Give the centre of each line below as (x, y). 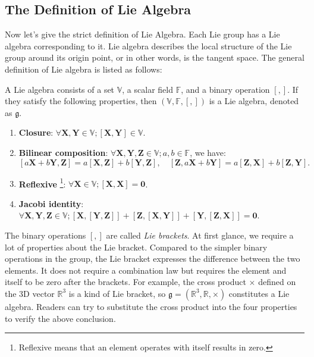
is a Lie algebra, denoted (254, 101)
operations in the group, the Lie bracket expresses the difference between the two (153, 259)
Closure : (36, 132)
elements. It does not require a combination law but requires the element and (146, 270)
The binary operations (45, 235)
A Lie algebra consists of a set (60, 89)
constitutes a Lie (259, 293)
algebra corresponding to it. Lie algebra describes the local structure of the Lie (148, 46)
